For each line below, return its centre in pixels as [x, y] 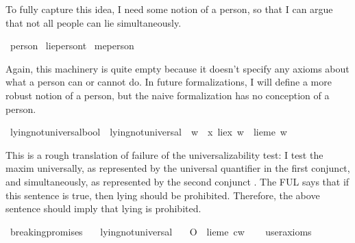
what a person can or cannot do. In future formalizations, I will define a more [169, 82]
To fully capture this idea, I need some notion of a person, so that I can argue [169, 9]
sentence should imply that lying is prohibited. [103, 208]
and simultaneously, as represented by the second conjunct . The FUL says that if [177, 181]
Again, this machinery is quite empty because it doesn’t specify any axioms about [177, 68]
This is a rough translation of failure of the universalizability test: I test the [164, 154]
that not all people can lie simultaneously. [94, 22]
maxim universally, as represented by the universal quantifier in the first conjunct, [178, 168]
